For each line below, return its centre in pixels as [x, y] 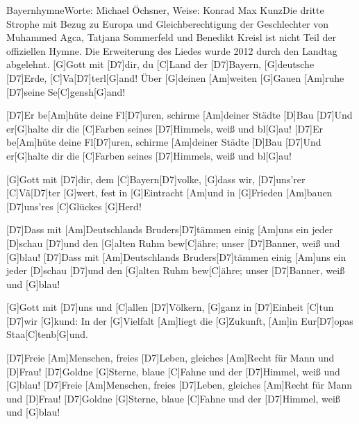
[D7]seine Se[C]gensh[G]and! [66, 91]
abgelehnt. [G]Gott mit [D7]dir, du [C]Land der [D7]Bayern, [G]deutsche [160, 64]
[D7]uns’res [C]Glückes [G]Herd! [74, 206]
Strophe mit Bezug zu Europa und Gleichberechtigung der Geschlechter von [168, 23]
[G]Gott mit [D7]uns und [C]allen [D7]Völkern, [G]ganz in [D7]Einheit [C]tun [170, 307]
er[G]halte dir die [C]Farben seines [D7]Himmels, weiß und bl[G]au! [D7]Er [165, 128]
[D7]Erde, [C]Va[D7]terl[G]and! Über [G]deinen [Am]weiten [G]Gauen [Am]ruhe [175, 77]
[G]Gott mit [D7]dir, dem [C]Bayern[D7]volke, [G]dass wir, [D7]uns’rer [156, 179]
